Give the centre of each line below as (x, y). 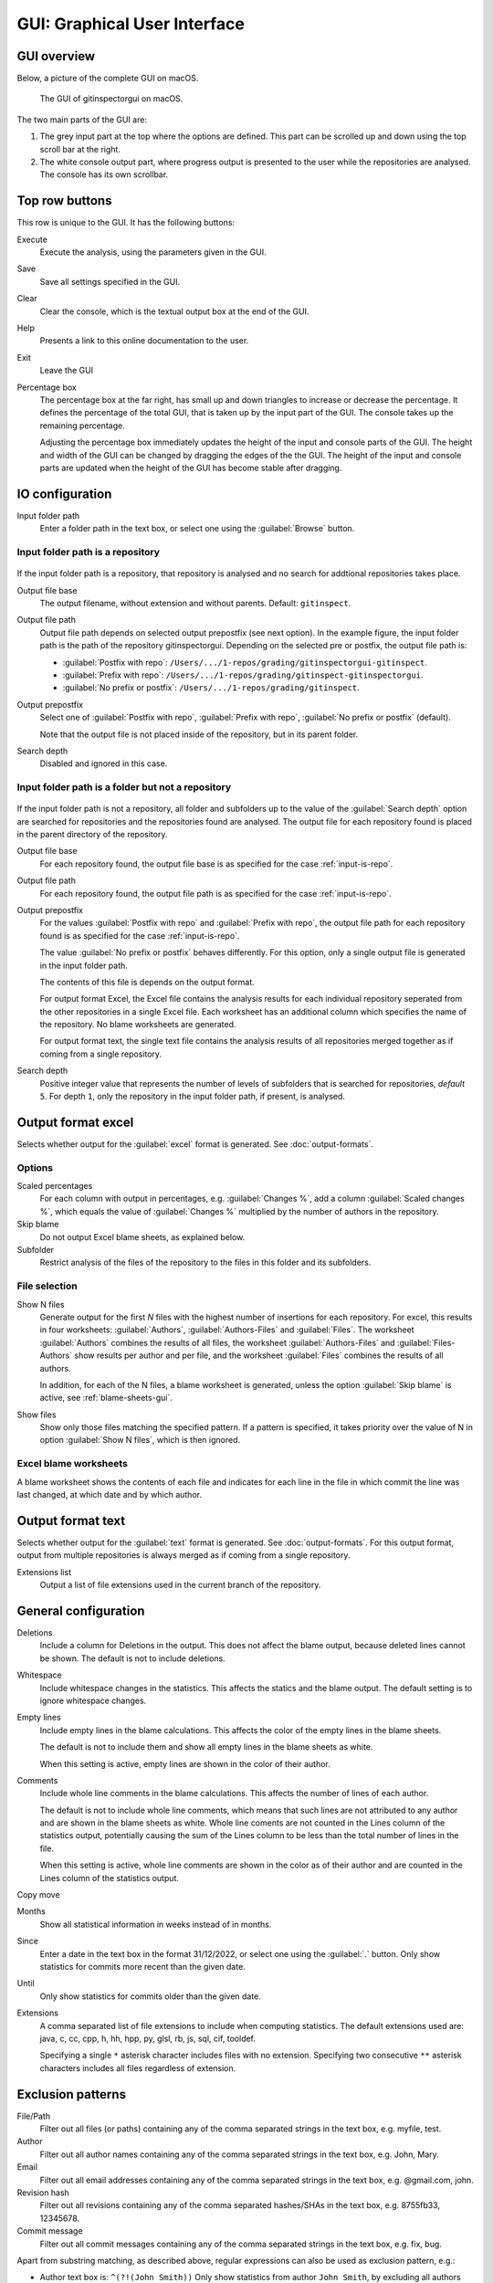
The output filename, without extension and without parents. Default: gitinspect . (195, 603)
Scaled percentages (55, 1186)
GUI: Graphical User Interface (131, 24)
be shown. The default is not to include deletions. (132, 1658)
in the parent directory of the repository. (92, 835)
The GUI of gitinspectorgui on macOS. (111, 99)
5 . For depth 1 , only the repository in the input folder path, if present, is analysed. (193, 1097)
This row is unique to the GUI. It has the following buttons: (126, 223)
